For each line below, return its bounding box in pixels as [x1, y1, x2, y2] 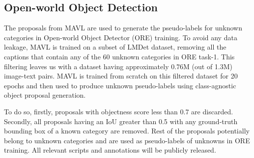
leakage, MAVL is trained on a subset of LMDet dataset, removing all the [4, 42, 226, 52]
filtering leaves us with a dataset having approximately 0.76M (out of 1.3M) [4, 61, 233, 71]
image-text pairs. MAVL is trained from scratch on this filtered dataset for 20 [4, 71, 238, 81]
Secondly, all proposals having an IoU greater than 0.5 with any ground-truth [4, 116, 238, 126]
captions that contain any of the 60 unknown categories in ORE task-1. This [4, 51, 235, 61]
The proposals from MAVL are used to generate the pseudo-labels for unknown [4, 23, 242, 33]
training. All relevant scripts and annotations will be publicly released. [4, 145, 216, 155]
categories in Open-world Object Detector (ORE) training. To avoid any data [4, 32, 237, 42]
